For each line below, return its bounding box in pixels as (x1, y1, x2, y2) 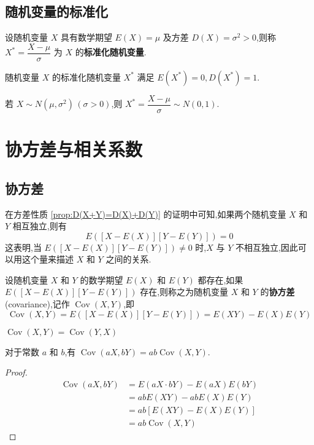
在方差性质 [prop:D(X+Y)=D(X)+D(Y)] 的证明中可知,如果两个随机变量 (5, 207, 286, 220)
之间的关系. (105, 253, 151, 266)
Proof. (5, 366, 28, 379)
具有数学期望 (60, 31, 112, 44)
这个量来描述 (21, 253, 74, 266)
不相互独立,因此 (235, 240, 298, 253)
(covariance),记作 (5, 297, 70, 310)
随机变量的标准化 (5, 2, 108, 21)
